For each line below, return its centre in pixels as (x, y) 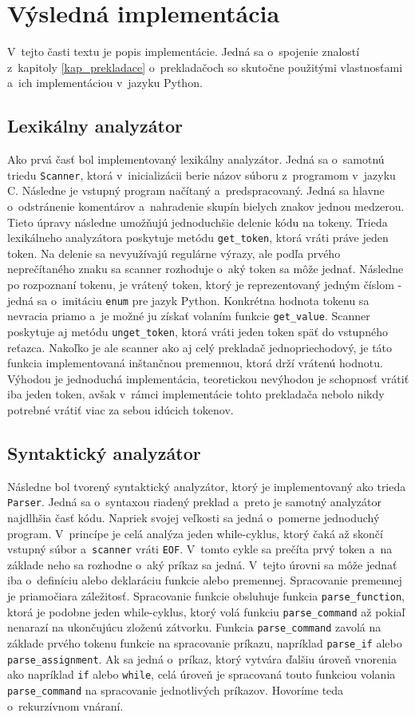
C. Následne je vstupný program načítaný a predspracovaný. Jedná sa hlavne (196, 190)
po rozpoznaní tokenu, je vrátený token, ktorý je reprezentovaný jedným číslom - (205, 284)
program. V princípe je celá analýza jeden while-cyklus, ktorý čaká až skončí (195, 533)
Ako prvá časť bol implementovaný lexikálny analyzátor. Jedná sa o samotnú (196, 159)
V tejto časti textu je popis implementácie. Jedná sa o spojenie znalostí (184, 51)
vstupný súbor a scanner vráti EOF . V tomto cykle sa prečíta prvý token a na (200, 549)
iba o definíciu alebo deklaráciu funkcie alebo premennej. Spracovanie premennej (205, 580)
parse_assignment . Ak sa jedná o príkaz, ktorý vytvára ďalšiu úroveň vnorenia (202, 658)
